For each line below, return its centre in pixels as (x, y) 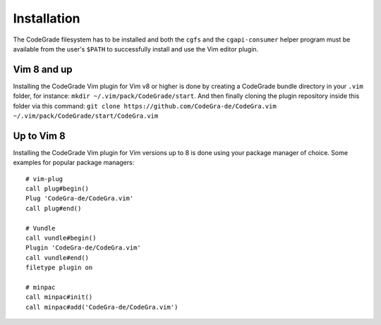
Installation (47, 18)
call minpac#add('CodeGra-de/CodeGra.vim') (102, 307)
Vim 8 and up (43, 69)
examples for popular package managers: (74, 163)
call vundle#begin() (61, 238)
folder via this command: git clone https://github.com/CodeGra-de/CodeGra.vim (145, 106)
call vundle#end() (58, 258)
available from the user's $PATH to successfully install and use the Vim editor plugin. (136, 49)
